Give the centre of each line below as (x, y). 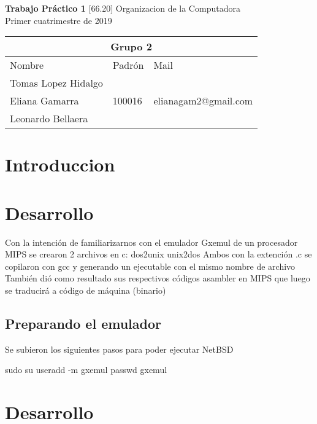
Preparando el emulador (83, 324)
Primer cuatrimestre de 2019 (59, 20)
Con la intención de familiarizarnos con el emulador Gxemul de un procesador (151, 242)
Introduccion (60, 164)
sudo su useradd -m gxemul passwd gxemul (86, 370)
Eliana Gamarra (44, 101)
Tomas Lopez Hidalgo (56, 83)
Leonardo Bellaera (49, 119)
